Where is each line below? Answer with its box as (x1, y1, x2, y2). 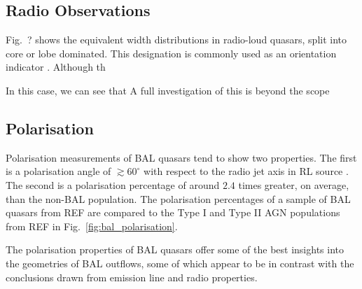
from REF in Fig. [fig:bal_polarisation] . (6, 218, 178, 233)
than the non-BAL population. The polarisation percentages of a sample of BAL (6, 191, 351, 206)
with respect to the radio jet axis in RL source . (144, 164, 349, 178)
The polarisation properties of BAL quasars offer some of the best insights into (6, 242, 344, 257)
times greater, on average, (238, 177, 349, 192)
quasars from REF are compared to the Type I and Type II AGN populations (6, 205, 340, 220)
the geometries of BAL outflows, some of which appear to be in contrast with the (6, 255, 354, 270)
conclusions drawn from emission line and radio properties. (6, 269, 258, 284)
